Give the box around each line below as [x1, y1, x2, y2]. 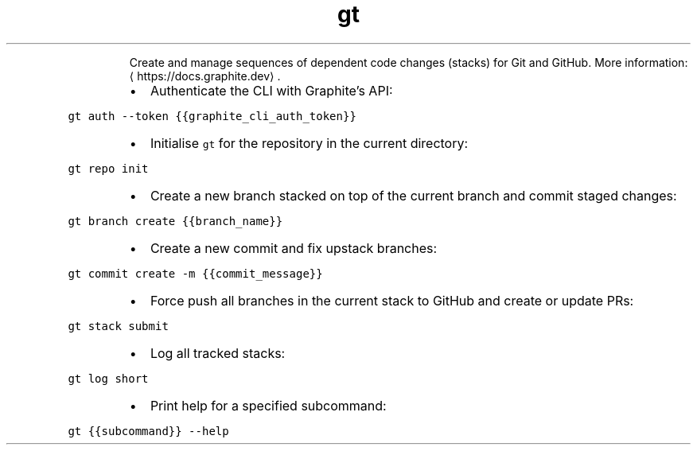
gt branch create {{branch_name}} [68, 214, 283, 227]
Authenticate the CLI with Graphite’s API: [150, 82, 393, 99]
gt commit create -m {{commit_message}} [68, 266, 323, 280]
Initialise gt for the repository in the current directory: [150, 134, 469, 151]
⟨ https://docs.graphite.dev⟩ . [129, 68, 281, 83]
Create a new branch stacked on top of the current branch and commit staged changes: [150, 187, 677, 204]
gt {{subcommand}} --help [68, 424, 229, 437]
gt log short [68, 371, 149, 385]
